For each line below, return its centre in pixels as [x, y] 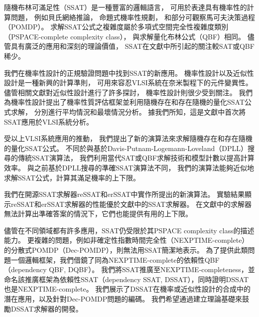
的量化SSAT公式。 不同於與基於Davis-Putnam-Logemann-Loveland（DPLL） [126, 148]
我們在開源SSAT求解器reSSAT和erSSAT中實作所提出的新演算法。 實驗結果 [125, 194]
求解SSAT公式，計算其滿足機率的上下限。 [72, 177]
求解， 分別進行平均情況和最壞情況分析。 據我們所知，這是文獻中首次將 [128, 111]
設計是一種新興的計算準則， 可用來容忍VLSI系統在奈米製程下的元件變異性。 [128, 82]
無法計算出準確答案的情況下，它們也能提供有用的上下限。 [98, 214]
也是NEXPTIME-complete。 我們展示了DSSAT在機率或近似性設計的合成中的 [128, 289]
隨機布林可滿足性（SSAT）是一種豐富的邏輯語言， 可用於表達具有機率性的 [126, 7]
